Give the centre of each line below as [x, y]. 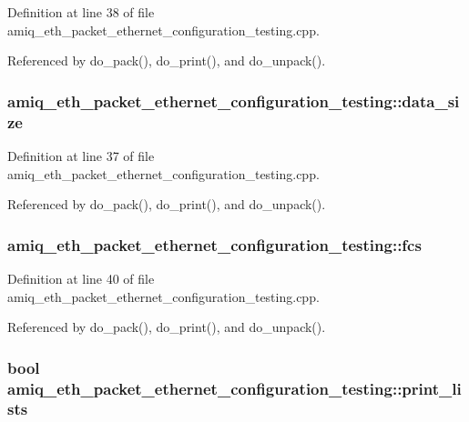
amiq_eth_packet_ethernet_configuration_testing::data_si [234, 100]
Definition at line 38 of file [81, 12]
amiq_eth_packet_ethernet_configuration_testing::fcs [214, 244]
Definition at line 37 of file [81, 155]
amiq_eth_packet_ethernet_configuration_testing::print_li [234, 388]
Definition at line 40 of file [81, 278]
